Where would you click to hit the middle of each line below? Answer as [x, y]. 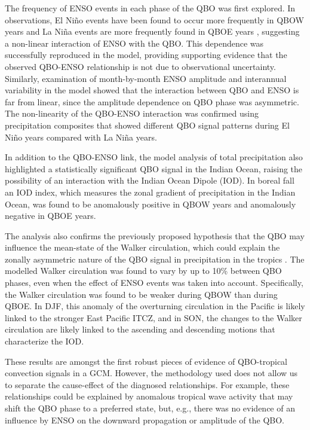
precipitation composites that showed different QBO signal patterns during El [147, 125]
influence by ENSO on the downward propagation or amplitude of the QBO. [145, 420]
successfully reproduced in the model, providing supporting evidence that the [146, 55]
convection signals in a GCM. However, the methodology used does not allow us [151, 373]
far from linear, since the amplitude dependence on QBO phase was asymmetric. [152, 101]
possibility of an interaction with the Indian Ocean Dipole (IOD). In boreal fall [150, 180]
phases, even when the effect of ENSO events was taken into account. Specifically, [154, 283]
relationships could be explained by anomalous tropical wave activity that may [149, 396]
